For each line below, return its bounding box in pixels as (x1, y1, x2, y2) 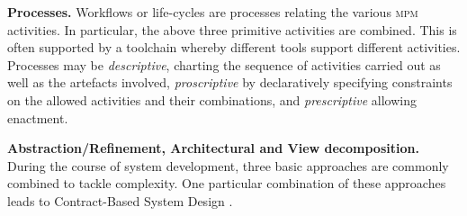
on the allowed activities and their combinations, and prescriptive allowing (7, 90, 417, 109)
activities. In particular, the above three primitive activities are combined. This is (7, 20, 457, 39)
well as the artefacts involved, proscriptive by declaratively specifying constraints (7, 73, 453, 92)
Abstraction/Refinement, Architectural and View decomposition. (7, 139, 419, 157)
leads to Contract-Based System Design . (7, 191, 233, 210)
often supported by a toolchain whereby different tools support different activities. (7, 38, 461, 57)
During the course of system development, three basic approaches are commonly (7, 156, 449, 175)
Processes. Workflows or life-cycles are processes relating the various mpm (7, 3, 418, 21)
